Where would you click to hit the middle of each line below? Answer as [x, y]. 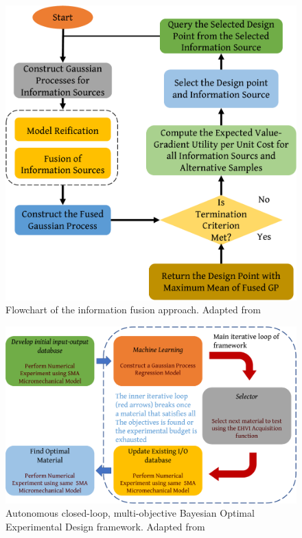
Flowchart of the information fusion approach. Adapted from [133, 310]
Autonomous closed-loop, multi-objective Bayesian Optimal [130, 513]
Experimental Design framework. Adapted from [105, 526]
